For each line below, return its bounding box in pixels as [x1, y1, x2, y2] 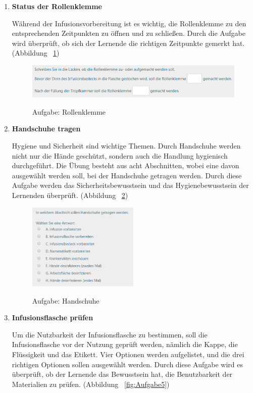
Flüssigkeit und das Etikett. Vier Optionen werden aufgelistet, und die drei [12, 349, 244, 359]
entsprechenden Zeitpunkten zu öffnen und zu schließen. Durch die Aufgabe [12, 28, 245, 38]
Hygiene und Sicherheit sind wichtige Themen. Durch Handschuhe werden [12, 140, 241, 151]
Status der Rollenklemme [12, 1, 103, 11]
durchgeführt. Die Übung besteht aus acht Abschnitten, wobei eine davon [12, 160, 239, 171]
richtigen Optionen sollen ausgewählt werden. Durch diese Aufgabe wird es [12, 359, 243, 369]
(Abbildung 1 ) [12, 47, 60, 58]
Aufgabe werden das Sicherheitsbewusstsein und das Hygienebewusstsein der [12, 180, 249, 190]
